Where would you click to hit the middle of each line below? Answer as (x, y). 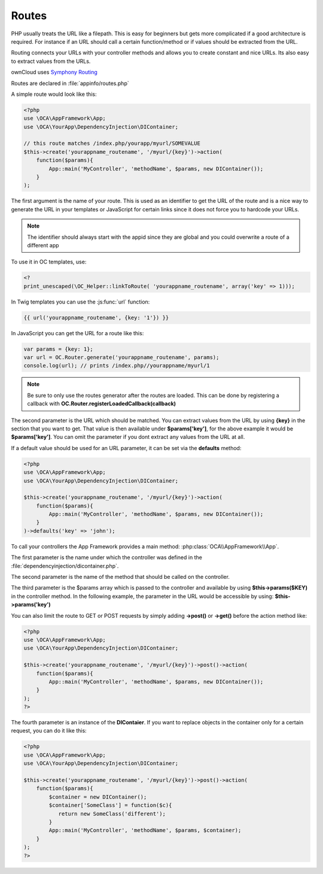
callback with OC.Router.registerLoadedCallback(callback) (102, 403)
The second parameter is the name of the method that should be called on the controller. (121, 577)
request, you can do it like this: (49, 731)
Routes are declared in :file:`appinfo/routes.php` (70, 83)
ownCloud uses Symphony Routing (54, 72)
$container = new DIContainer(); (98, 797)
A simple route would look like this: (54, 94)
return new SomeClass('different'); (112, 814)
